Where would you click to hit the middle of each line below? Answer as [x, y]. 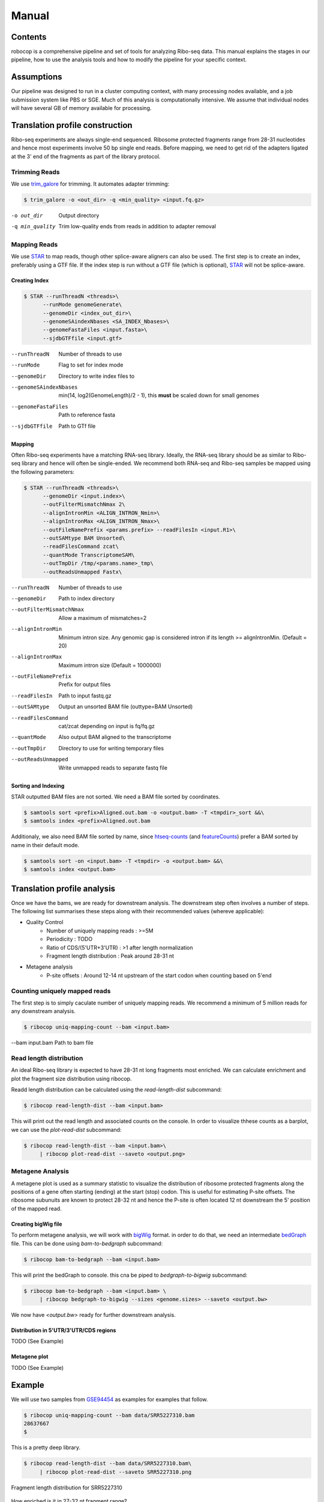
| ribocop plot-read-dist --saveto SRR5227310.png [115, 1472]
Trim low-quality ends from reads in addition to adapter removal [137, 227]
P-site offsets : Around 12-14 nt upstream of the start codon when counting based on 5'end [159, 975]
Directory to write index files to [97, 376]
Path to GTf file [77, 426]
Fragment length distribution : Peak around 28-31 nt [110, 956]
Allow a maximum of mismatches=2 [103, 618]
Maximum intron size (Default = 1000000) [110, 665]
